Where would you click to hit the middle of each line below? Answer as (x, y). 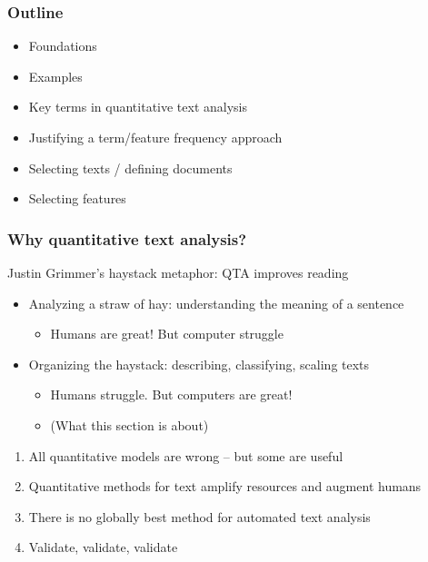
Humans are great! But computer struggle (167, 334)
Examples (55, 76)
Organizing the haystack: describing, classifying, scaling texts (199, 364)
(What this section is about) (129, 424)
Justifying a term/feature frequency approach (155, 137)
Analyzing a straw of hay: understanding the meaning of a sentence (216, 303)
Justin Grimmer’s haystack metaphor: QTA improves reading (178, 272)
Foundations (63, 46)
